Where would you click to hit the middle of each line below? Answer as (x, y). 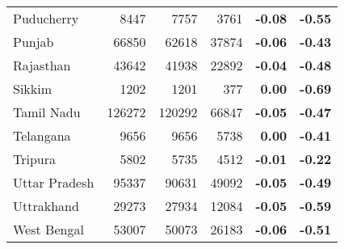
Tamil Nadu (47, 112)
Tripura (35, 159)
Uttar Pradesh (54, 182)
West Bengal (48, 229)
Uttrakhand (46, 206)
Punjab (34, 42)
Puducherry (46, 18)
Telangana (42, 135)
